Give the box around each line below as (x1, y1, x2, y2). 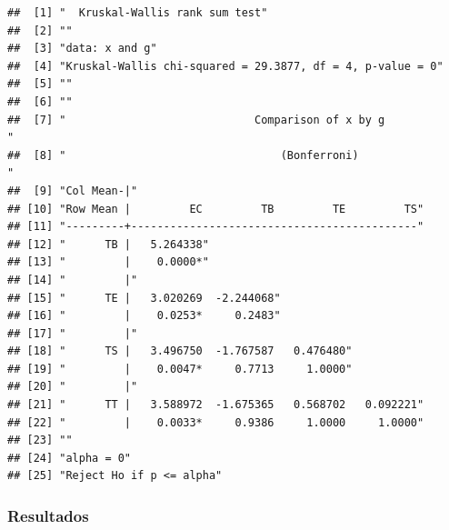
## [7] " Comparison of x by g (7, 113, 385, 126)
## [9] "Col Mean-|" (7, 184, 138, 197)
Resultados (7, 504, 89, 526)
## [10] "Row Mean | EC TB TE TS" (7, 202, 424, 215)
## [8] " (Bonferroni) (7, 148, 359, 162)
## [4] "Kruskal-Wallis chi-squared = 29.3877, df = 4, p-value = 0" (7, 59, 444, 73)
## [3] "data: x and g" (7, 42, 157, 55)
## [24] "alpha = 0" (7, 451, 132, 465)
